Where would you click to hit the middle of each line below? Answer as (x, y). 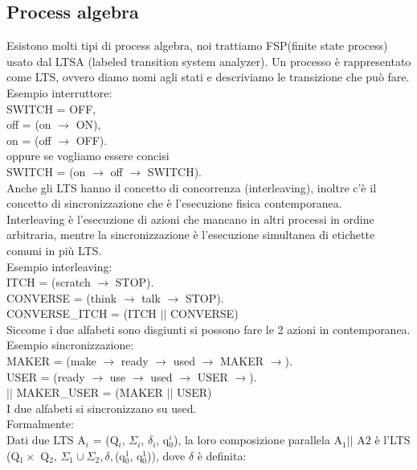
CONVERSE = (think (62, 297)
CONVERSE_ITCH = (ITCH (82, 313)
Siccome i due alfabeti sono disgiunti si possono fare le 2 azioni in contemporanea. (208, 329)
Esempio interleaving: (59, 266)
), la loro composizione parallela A (258, 440)
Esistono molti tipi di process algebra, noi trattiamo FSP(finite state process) (197, 45)
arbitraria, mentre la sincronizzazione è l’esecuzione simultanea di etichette (191, 235)
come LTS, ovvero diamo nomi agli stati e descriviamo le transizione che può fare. (208, 77)
